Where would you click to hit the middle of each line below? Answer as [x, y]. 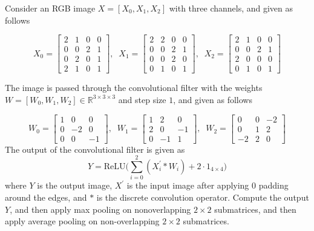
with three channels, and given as [231, 8]
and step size [142, 99]
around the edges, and [46, 197]
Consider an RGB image [50, 8]
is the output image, [75, 185]
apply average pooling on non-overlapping [82, 221]
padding [273, 185]
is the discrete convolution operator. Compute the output [203, 197]
